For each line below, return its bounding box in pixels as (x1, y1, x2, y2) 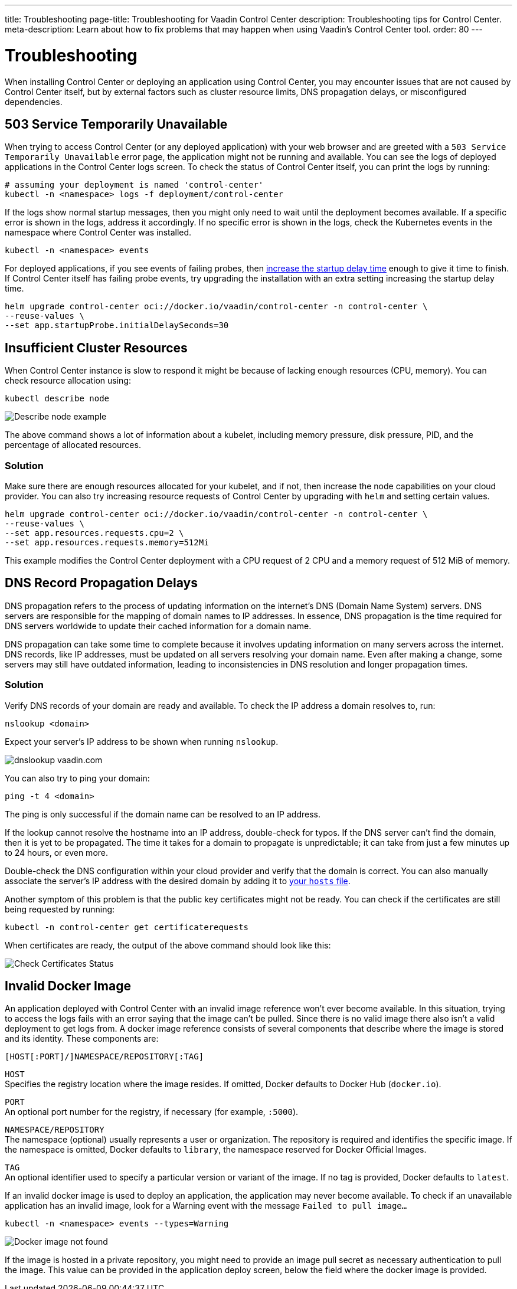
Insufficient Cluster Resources (5, 340, 188, 355)
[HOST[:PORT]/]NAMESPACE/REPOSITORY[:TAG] (5, 1052, 204, 1062)
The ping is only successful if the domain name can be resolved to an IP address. (5, 809, 320, 819)
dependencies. (5, 96, 63, 107)
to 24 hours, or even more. (5, 847, 109, 858)
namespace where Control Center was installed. (5, 227, 192, 238)
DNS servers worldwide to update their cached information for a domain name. (5, 620, 312, 631)
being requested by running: (5, 904, 115, 914)
